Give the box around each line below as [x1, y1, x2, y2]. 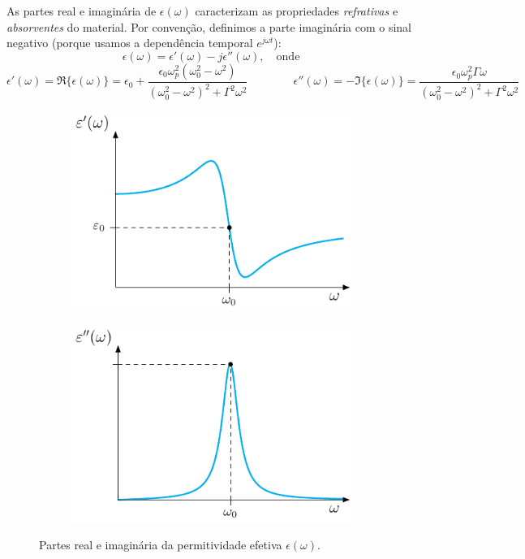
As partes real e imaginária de [6, 2, 157, 19]
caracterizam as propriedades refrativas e [195, 2, 398, 19]
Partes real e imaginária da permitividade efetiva [39, 536, 282, 553]
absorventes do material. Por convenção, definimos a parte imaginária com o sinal [6, 18, 411, 35]
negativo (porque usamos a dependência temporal [6, 34, 253, 51]
